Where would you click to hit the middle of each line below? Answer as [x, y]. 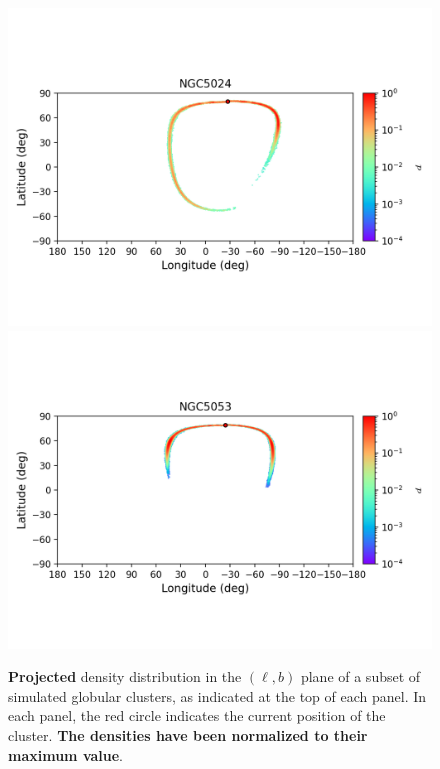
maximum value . [66, 754]
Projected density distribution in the [125, 676]
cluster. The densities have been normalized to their [188, 734]
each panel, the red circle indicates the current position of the [197, 715]
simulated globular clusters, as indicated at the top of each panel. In [217, 695]
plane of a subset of [360, 676]
